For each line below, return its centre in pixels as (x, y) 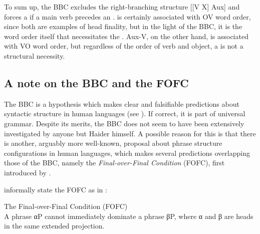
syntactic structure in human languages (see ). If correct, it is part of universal (125, 113)
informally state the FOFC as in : (56, 189)
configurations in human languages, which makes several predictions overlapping (127, 153)
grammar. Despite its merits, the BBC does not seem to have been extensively (124, 123)
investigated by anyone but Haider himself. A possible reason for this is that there (130, 133)
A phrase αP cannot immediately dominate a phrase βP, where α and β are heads (129, 216)
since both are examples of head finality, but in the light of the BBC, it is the (123, 26)
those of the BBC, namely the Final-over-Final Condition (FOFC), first (114, 163)
